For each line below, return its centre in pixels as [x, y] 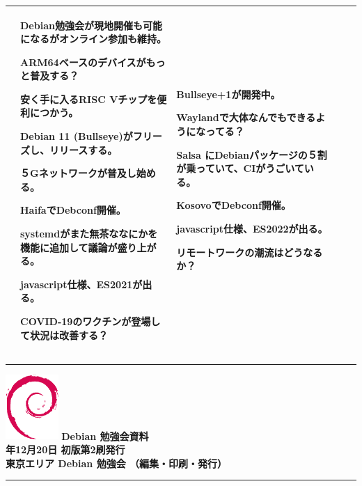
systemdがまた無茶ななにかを [89, 234]
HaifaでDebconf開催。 [73, 210]
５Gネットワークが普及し [78, 173]
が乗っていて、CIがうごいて [240, 168]
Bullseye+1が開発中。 [228, 94]
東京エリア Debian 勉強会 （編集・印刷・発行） [116, 463]
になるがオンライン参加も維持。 [93, 39]
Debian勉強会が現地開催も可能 [91, 25]
